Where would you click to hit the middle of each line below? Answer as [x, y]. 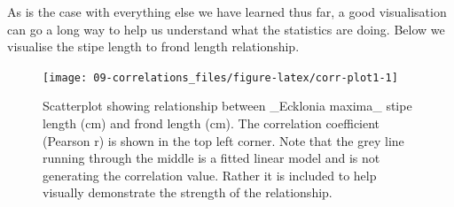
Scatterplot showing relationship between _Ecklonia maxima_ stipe [227, 106]
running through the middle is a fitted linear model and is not [211, 158]
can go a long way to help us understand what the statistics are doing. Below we [226, 29]
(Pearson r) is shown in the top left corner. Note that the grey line [223, 140]
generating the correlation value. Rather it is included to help [210, 175]
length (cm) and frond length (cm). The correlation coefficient [211, 123]
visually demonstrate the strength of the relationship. [188, 192]
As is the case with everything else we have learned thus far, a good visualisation [227, 11]
